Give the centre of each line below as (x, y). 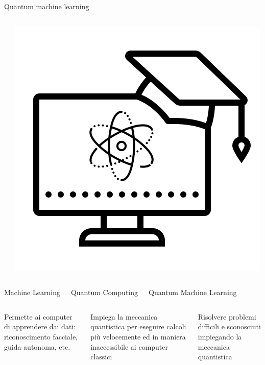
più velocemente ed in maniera (138, 336)
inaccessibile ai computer (129, 346)
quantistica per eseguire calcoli (138, 326)
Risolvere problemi (227, 316)
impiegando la (220, 336)
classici (101, 357)
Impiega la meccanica (124, 316)
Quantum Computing (104, 292)
